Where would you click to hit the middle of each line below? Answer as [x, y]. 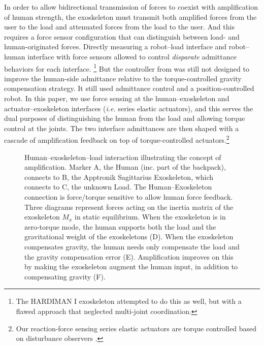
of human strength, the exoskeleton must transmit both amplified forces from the [130, 17]
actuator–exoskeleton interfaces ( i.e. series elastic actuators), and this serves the [129, 108]
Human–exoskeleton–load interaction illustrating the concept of [123, 157]
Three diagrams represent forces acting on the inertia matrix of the [129, 207]
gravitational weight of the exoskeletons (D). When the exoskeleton [129, 237]
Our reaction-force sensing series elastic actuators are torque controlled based [136, 328]
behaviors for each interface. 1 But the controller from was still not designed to [127, 68]
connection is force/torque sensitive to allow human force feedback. [129, 197]
